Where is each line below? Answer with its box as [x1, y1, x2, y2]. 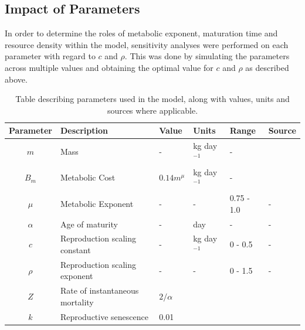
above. [5, 73, 28, 85]
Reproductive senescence [60, 310, 148, 322]
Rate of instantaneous [60, 284, 139, 297]
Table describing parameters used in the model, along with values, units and [15, 93, 290, 105]
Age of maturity [60, 217, 118, 230]
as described [245, 61, 289, 73]
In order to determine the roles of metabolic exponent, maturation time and [5, 27, 278, 39]
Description [60, 124, 108, 137]
